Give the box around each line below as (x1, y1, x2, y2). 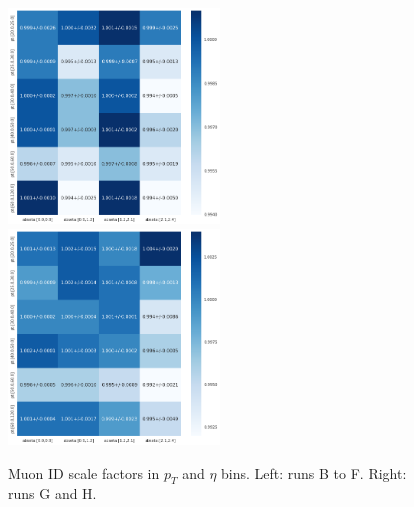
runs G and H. (8, 483, 97, 504)
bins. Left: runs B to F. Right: (221, 462, 407, 483)
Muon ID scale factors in (8, 462, 160, 483)
